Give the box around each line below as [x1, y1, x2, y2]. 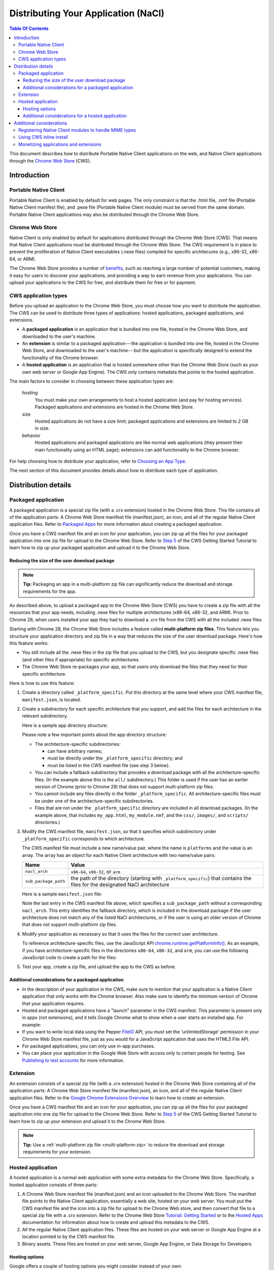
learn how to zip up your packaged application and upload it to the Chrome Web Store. [9, 545, 191, 551]
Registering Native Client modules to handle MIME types [18, 127, 136, 133]
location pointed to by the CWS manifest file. [22, 1233, 116, 1240]
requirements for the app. [23, 588, 77, 594]
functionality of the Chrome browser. [22, 355, 99, 361]
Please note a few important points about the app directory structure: [22, 732, 167, 738]
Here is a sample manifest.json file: [22, 891, 102, 897]
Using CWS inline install [18, 134, 68, 140]
